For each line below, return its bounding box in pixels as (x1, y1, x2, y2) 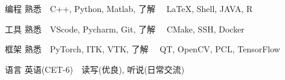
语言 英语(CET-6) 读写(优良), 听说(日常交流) (5, 63, 185, 75)
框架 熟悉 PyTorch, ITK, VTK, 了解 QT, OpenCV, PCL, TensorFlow (5, 43, 280, 55)
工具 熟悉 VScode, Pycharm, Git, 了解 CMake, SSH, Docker (5, 22, 245, 35)
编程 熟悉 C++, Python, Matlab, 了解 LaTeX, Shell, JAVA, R (5, 2, 253, 14)
